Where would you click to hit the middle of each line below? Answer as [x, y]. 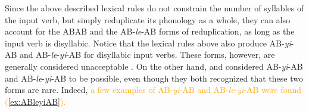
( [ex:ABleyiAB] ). [35, 101]
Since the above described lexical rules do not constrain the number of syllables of [154, 8]
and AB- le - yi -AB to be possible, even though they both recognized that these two [154, 78]
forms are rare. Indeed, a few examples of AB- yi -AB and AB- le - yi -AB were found [153, 90]
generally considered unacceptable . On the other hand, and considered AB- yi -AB [154, 66]
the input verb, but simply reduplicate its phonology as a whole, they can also [148, 19]
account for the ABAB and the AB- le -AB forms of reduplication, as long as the [150, 31]
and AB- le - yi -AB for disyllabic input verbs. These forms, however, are [147, 55]
